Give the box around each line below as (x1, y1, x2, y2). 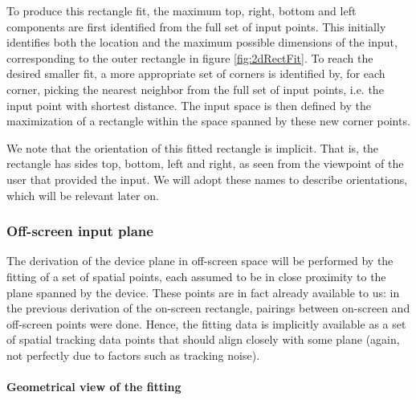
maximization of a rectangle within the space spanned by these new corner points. (6, 112, 410, 129)
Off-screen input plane (6, 221, 153, 241)
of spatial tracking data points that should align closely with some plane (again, (6, 331, 400, 348)
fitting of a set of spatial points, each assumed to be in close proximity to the (6, 267, 386, 284)
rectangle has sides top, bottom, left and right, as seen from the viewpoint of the (6, 155, 404, 172)
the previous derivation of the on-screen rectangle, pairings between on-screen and (6, 300, 410, 316)
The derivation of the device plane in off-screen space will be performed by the (6, 252, 394, 269)
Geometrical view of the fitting (6, 378, 181, 395)
